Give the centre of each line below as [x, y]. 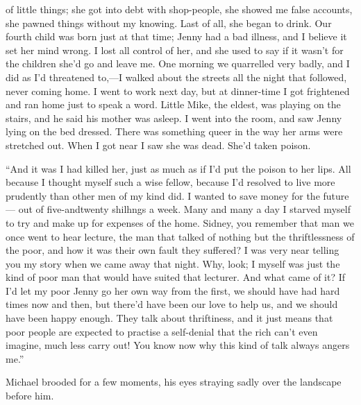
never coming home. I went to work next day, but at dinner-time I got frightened [178, 91]
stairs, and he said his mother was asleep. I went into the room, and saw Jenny [174, 118]
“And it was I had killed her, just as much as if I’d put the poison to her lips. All [178, 168]
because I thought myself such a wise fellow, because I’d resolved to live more [170, 182]
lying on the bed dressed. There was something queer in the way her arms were [174, 131]
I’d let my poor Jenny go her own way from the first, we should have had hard [173, 290]
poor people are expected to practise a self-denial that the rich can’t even [162, 331]
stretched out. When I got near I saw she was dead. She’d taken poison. [158, 145]
